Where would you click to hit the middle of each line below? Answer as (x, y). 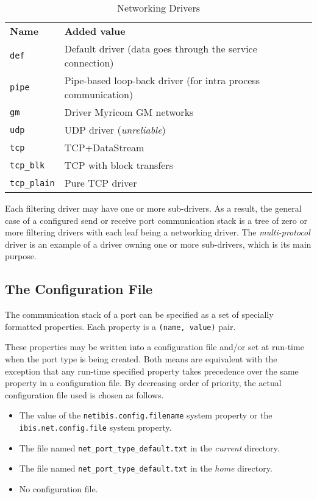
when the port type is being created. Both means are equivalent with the (141, 359)
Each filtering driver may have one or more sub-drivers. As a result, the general (153, 208)
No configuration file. (59, 489)
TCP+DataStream (104, 147)
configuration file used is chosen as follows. (84, 394)
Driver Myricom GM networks (129, 112)
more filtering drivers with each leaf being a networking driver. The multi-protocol (158, 232)
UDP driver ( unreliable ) (115, 130)
